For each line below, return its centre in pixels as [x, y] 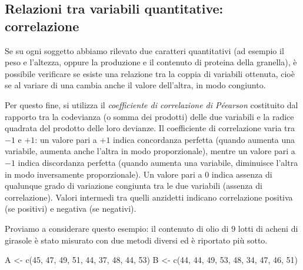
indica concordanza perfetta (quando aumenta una [204, 139]
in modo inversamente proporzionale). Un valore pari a [104, 174]
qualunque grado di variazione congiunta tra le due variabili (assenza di [134, 186]
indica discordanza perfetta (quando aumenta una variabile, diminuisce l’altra [158, 162]
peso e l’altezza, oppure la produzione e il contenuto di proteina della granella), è [151, 62]
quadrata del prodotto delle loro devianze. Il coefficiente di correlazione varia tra [150, 128]
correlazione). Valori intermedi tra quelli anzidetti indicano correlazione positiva [149, 197]
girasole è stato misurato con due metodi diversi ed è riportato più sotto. [136, 240]
